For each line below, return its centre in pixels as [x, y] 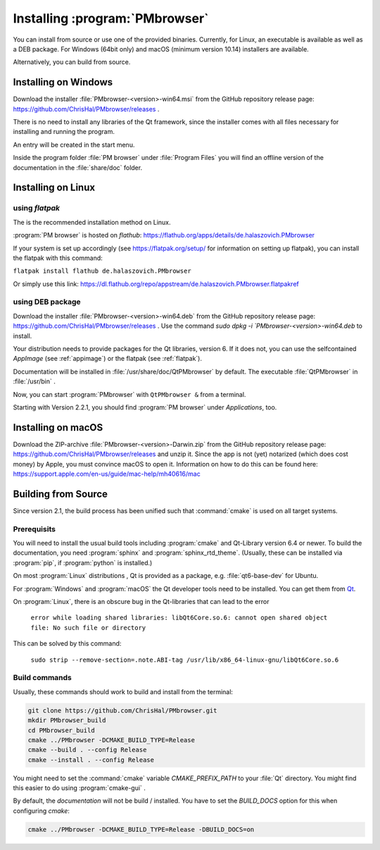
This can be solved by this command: [67, 643]
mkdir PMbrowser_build [67, 720]
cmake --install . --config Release [91, 760]
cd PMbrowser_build [61, 730]
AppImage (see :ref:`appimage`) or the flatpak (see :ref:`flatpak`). [108, 359]
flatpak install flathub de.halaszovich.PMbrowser [102, 271]
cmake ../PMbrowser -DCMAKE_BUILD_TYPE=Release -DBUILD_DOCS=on [141, 829]
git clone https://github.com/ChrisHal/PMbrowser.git [122, 710]
